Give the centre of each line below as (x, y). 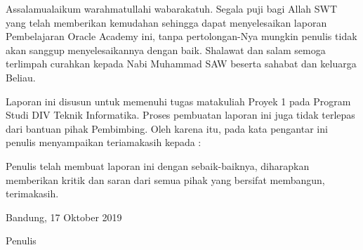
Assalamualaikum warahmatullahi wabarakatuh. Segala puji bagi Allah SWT (172, 8)
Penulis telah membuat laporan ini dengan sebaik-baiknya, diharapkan (158, 165)
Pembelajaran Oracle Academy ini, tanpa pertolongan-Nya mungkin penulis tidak (181, 36)
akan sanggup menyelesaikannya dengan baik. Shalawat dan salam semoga (166, 50)
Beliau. (21, 77)
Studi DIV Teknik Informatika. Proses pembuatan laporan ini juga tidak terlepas (180, 115)
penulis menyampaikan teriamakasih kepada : (104, 142)
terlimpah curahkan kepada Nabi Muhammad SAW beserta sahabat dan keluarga (181, 64)
